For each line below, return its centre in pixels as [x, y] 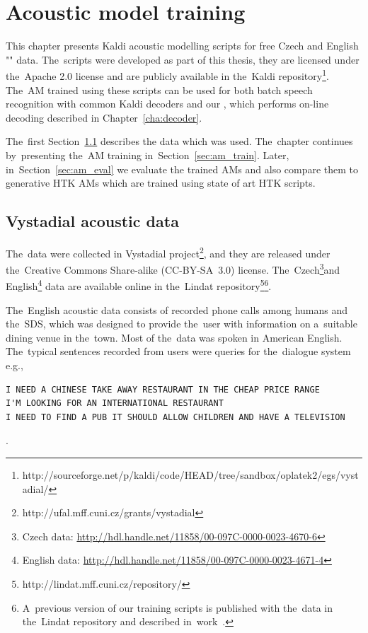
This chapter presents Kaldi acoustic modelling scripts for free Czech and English [182, 46]
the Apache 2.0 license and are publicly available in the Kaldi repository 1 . [167, 75]
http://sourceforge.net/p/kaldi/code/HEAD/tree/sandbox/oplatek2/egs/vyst [190, 475]
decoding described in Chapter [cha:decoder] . [104, 117]
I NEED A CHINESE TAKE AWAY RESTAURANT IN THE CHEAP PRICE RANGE [163, 389]
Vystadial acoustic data [92, 221]
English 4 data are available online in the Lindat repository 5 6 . [139, 285]
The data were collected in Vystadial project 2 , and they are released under [168, 252]
